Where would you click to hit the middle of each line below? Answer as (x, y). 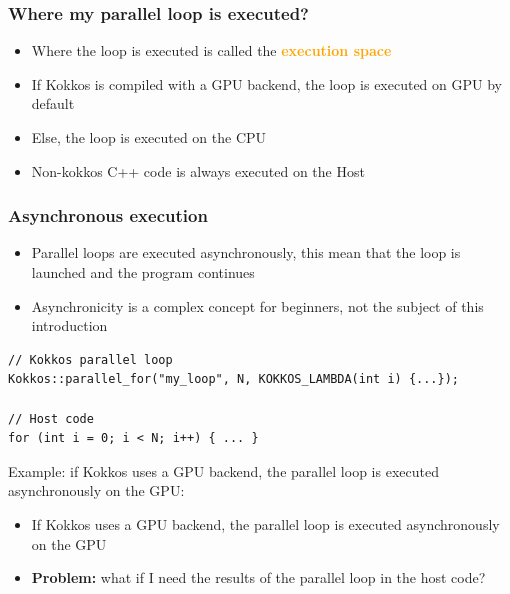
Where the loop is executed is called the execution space (211, 50)
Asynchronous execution (108, 215)
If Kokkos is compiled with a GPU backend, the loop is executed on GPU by (266, 83)
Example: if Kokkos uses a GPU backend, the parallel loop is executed (223, 470)
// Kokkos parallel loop (90, 359)
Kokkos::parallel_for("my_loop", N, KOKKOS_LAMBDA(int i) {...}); (234, 379)
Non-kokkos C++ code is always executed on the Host (198, 170)
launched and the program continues (143, 272)
